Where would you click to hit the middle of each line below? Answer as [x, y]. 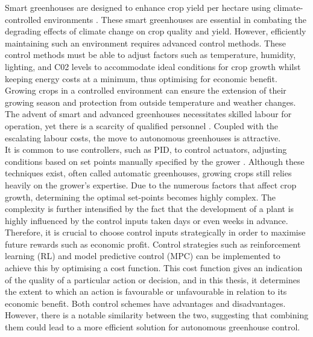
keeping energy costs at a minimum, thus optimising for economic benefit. [141, 78]
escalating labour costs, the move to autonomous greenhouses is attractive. [143, 137]
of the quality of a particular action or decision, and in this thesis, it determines [153, 279]
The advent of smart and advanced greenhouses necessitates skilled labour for [148, 114]
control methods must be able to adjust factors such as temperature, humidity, [150, 55]
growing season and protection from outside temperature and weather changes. [150, 102]
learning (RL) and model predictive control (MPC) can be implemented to [143, 256]
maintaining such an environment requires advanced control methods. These [145, 43]
